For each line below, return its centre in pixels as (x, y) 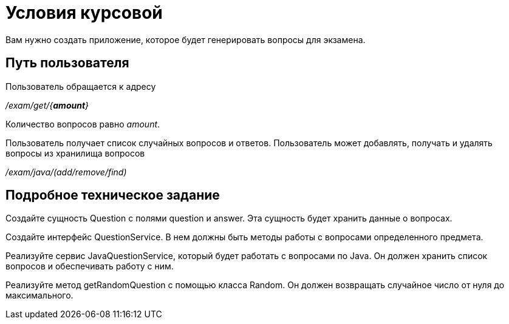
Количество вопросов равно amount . (83, 124)
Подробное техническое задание (113, 195)
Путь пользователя (67, 63)
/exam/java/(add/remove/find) (66, 172)
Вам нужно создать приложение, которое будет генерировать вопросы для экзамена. (186, 39)
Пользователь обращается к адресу (81, 86)
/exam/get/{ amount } (47, 105)
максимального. (39, 295)
